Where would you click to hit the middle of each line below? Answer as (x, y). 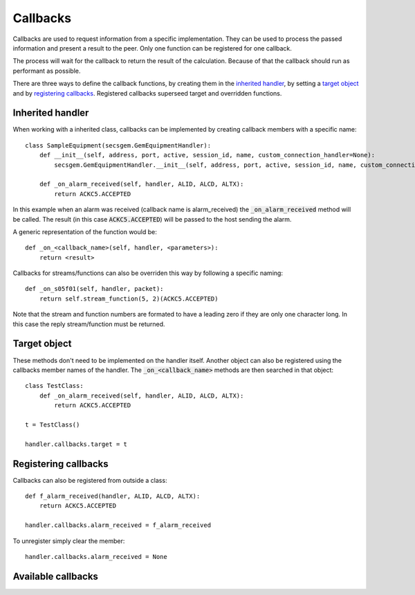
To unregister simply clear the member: (69, 541)
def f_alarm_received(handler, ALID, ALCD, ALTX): (113, 496)
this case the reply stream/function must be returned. (89, 324)
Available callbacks (55, 576)
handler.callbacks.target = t (76, 444)
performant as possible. (47, 71)
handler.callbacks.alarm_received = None (96, 557)
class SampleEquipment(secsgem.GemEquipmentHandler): (118, 145)
